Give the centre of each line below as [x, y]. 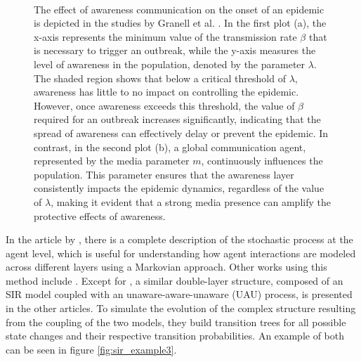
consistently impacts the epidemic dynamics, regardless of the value [179, 188]
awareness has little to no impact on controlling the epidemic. [166, 92]
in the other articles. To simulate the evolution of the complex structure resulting [181, 308]
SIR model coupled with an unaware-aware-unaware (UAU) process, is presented [179, 294]
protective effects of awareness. [100, 215]
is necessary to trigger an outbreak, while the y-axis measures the [175, 50]
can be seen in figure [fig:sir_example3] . [91, 349]
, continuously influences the [262, 161]
